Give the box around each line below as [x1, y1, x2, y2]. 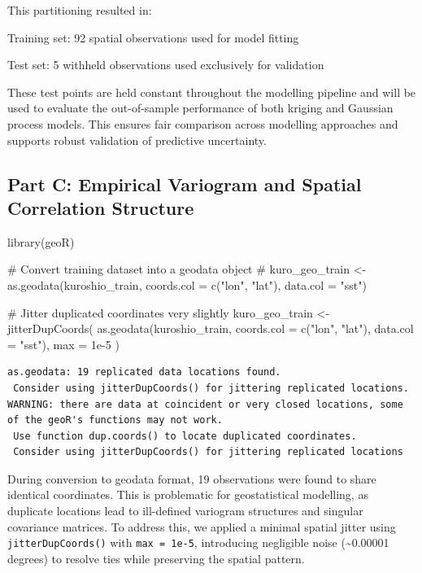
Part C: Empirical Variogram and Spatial [7, 171, 362, 196]
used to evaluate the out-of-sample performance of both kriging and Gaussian [7, 99, 394, 116]
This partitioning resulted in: [7, 2, 152, 18]
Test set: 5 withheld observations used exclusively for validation [7, 56, 324, 73]
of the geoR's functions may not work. [7, 414, 223, 426]
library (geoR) [7, 233, 75, 250]
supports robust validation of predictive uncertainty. [7, 131, 267, 148]
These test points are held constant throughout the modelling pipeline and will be [7, 83, 416, 100]
